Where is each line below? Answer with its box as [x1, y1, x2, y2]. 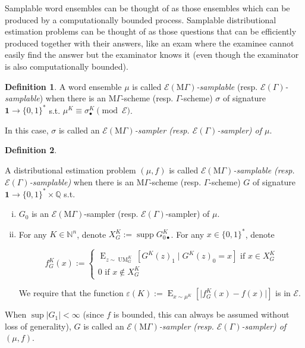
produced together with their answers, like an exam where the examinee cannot [5, 36, 294, 49]
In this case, [5, 123, 49, 136]
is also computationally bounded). [5, 60, 128, 72]
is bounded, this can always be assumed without [113, 308, 290, 321]
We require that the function [18, 287, 124, 299]
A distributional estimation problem [5, 164, 136, 176]
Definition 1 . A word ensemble [5, 80, 122, 92]
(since [83, 308, 104, 321]
